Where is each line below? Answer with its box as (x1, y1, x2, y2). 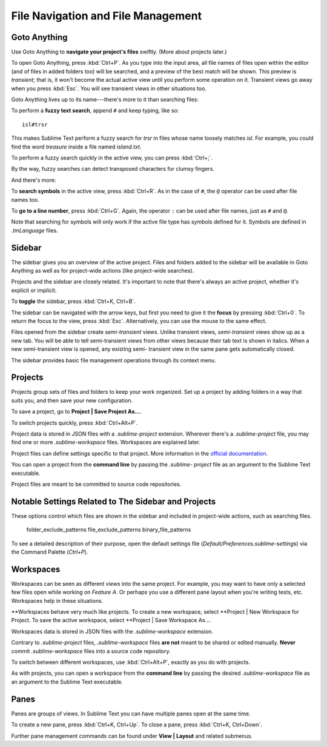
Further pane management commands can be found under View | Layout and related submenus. (11, 732, 253, 739)
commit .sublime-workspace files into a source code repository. (11, 647, 171, 654)
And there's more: (11, 176, 56, 184)
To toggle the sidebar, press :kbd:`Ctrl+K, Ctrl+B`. (11, 297, 136, 305)
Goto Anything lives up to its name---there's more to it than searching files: (11, 96, 199, 103)
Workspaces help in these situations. (11, 597, 104, 604)
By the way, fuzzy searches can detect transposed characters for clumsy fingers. (11, 165, 215, 173)
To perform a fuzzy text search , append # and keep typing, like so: (11, 107, 179, 115)
